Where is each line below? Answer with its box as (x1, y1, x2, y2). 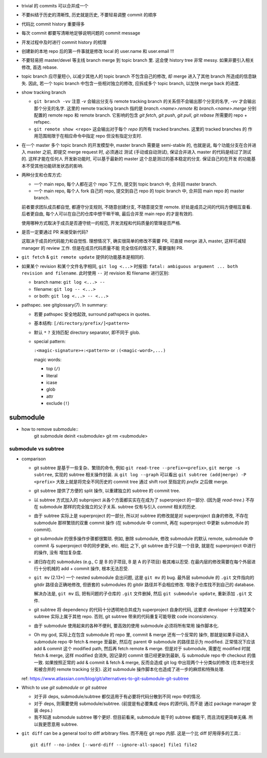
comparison (21, 455, 46, 462)
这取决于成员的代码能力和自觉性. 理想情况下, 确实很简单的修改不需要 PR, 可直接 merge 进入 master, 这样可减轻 (21, 238, 247, 244)
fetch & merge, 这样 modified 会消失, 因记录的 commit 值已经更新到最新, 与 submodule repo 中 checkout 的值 (34, 653, 256, 659)
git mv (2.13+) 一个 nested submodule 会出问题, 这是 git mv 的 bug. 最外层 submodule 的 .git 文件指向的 (34, 575, 255, 580)
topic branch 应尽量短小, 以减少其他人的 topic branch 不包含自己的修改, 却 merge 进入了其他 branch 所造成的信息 (21, 73, 252, 79)
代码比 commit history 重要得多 (21, 21, 85, 27)
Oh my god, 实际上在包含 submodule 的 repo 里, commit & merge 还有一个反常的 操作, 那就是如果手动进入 (34, 632, 249, 638)
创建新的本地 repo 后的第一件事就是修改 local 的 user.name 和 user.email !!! (21, 48, 175, 54)
